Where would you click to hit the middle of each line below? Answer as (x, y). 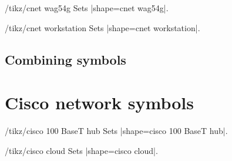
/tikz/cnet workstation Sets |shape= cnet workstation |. (102, 27)
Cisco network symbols (99, 103)
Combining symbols (65, 59)
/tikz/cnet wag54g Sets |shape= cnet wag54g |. (87, 8)
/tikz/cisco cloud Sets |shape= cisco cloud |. (81, 150)
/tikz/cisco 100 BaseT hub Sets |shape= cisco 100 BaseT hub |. (116, 131)
